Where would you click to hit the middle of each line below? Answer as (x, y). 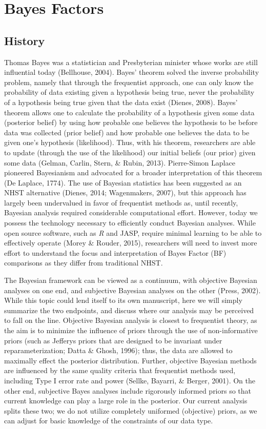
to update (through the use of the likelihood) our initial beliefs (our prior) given (130, 152)
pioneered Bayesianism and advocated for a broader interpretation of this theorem (133, 172)
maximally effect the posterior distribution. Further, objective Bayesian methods (130, 360)
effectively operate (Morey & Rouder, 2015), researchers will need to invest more (131, 243)
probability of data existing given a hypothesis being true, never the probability (129, 92)
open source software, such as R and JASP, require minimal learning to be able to (133, 232)
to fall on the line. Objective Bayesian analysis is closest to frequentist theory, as (131, 320)
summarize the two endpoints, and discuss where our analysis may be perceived (129, 310)
